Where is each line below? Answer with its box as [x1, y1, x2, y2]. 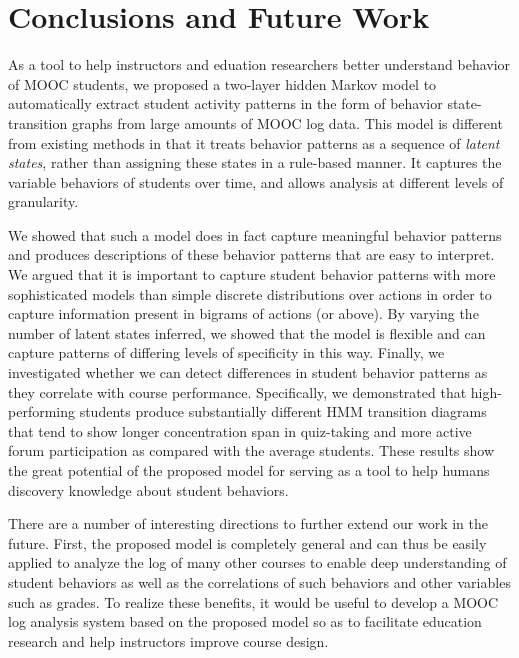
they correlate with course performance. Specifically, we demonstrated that [8, 381, 467, 402]
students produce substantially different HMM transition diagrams [79, 401, 487, 422]
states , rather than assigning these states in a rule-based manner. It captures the [8, 152, 502, 173]
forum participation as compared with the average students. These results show [8, 440, 495, 461]
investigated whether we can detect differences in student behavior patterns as [8, 362, 488, 383]
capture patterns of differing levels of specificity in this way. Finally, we [8, 342, 445, 363]
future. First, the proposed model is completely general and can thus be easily [8, 532, 487, 553]
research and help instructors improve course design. [8, 630, 329, 651]
